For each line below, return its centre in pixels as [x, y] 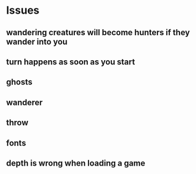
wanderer [24, 102]
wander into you [37, 41]
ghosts [19, 82]
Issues [23, 10]
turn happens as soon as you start [71, 62]
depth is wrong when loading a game [76, 163]
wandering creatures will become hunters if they [98, 32]
